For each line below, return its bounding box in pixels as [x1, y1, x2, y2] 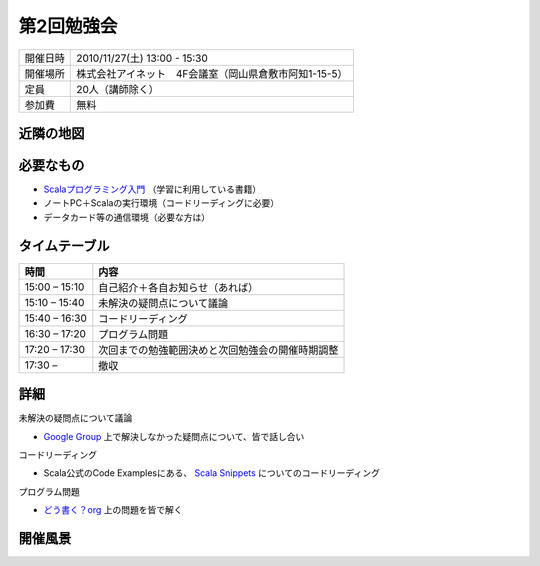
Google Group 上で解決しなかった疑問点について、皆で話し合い [43, 430, 305, 442]
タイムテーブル [18, 237, 110, 254]
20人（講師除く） [76, 82, 160, 96]
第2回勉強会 [18, 15, 118, 37]
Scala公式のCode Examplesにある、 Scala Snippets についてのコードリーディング [43, 467, 380, 479]
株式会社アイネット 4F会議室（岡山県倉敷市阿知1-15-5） [76, 66, 348, 80]
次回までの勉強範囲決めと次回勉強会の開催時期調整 [98, 343, 339, 357]
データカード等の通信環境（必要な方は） [43, 211, 210, 223]
